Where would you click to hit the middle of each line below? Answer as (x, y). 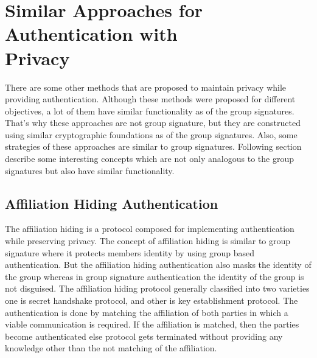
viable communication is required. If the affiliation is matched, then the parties (152, 324)
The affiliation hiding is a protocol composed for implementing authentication (150, 229)
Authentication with (91, 34)
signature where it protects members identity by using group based (130, 252)
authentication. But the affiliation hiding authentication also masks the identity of (158, 265)
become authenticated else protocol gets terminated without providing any (144, 336)
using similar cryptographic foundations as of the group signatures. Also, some (151, 134)
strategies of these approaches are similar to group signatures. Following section (153, 146)
